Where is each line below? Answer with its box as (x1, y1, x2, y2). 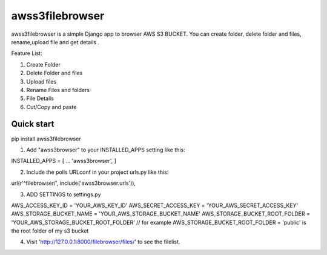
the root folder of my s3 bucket (11, 227, 89, 234)
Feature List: (11, 50, 42, 57)
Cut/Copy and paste (26, 103, 77, 110)
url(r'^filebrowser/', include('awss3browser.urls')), (11, 179, 136, 187)
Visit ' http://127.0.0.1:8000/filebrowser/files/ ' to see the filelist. (26, 238, 180, 245)
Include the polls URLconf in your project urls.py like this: (26, 168, 169, 176)
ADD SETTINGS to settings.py (26, 191, 101, 198)
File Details (26, 94, 54, 102)
